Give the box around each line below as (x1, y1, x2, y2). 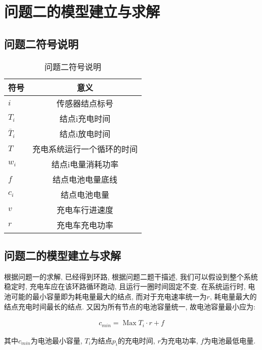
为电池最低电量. (204, 335, 256, 345)
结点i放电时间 (59, 127, 111, 139)
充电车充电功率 (57, 219, 114, 231)
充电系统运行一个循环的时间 (32, 143, 138, 155)
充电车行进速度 (57, 203, 114, 216)
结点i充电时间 (59, 112, 111, 124)
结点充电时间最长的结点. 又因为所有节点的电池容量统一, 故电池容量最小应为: (4, 301, 255, 311)
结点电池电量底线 (53, 173, 118, 185)
